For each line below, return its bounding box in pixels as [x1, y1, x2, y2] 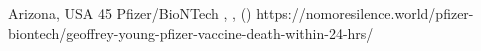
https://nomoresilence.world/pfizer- [256, 3, 474, 23]
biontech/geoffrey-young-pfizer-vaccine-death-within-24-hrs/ [8, 22, 374, 43]
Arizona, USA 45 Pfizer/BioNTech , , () [8, 3, 252, 23]
